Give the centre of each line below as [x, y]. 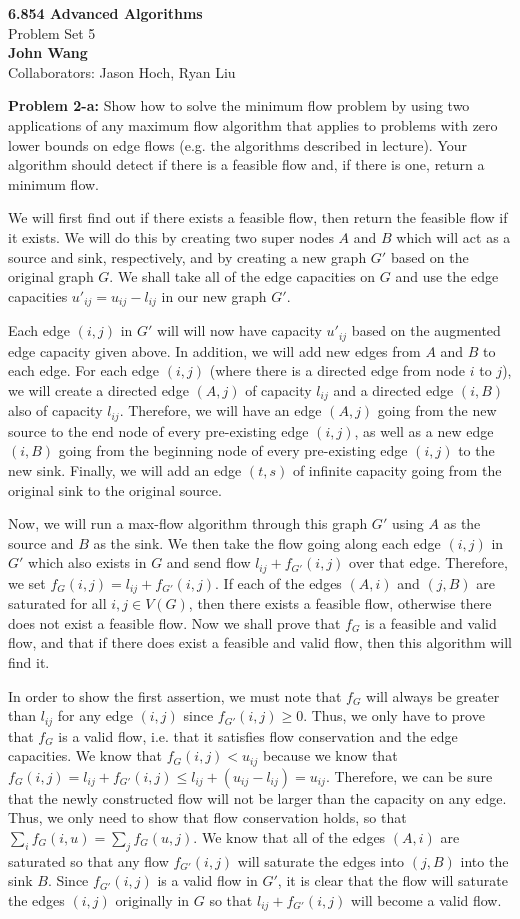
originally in [152, 899]
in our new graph [214, 295]
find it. [29, 661]
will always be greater [433, 695]
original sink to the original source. [115, 489]
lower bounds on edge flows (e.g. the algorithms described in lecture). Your [238, 144]
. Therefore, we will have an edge [220, 410]
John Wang [48, 52]
